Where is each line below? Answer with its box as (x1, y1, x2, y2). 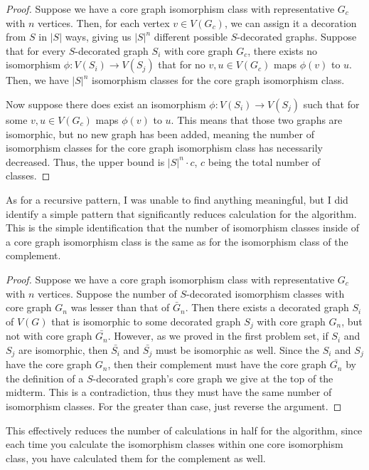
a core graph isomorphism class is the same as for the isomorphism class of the (6, 234, 348, 249)
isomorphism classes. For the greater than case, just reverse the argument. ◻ (6, 398, 342, 413)
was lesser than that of (70, 300, 170, 315)
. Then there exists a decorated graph (185, 300, 349, 315)
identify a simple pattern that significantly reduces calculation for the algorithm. (6, 206, 357, 221)
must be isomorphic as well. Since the (155, 342, 319, 357)
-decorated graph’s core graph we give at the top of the (92, 370, 333, 385)
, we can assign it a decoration (224, 15, 357, 30)
